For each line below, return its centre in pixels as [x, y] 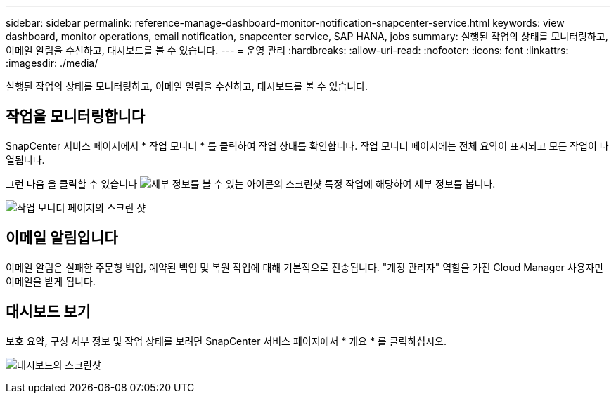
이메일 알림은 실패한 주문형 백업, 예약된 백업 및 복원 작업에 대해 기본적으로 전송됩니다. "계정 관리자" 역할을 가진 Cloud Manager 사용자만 [305, 267]
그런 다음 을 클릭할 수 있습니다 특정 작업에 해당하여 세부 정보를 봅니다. [251, 183]
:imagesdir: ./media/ [52, 63]
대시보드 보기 [48, 312]
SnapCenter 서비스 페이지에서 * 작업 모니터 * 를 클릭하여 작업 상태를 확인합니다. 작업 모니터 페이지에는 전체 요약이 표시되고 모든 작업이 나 [307, 145]
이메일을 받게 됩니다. [51, 281]
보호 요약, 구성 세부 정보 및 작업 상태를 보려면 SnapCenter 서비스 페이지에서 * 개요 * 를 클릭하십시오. [226, 341]
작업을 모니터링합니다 [76, 117]
